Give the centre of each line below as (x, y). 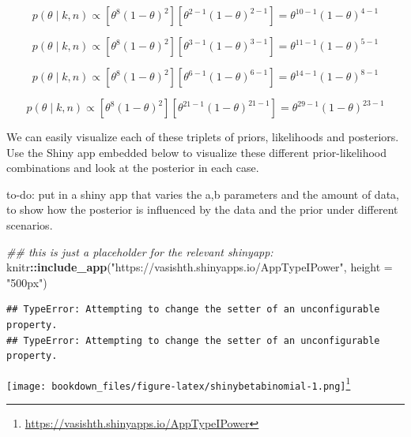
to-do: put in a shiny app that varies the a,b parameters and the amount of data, (203, 194)
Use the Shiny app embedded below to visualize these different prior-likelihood (197, 152)
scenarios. (30, 224)
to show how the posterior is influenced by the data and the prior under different (202, 209)
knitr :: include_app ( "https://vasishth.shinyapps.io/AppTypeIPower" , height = (200, 267)
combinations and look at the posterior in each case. (133, 168)
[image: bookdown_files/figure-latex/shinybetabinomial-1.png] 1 (179, 383)
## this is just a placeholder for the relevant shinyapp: (140, 251)
